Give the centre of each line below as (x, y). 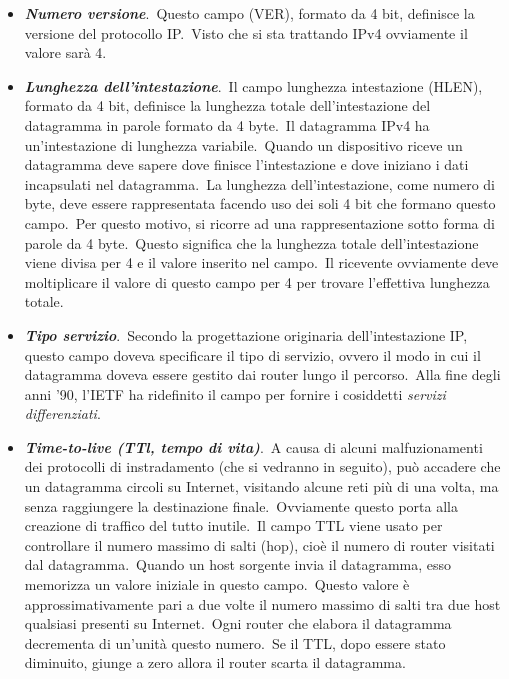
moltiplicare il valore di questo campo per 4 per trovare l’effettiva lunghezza (257, 281)
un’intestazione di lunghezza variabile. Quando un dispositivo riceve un (243, 144)
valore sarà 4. (65, 52)
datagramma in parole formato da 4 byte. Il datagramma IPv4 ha (227, 124)
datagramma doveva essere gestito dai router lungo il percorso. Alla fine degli (262, 374)
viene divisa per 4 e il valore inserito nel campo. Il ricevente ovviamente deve (261, 262)
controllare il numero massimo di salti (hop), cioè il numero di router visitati (259, 544)
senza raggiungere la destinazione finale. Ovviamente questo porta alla (241, 505)
